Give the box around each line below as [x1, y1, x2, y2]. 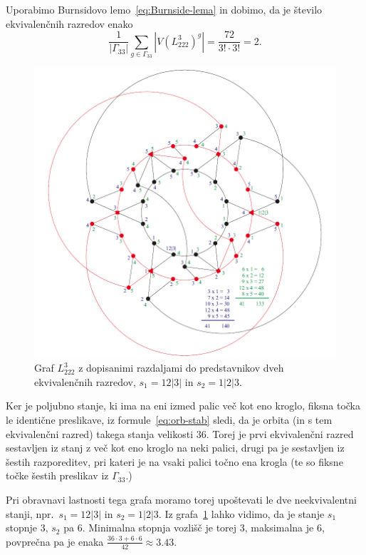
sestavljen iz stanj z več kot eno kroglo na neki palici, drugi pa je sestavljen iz [6, 440, 345, 455]
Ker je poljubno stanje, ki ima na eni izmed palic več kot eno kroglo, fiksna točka [6, 398, 361, 413]
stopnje [6, 520, 38, 535]
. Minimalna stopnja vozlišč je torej [82, 520, 237, 535]
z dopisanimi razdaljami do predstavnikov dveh [78, 360, 284, 375]
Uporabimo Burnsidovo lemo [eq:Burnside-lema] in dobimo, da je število [6, 2, 323, 16]
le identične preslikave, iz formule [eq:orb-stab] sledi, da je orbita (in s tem [6, 412, 333, 427]
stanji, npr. [6, 506, 54, 521]
